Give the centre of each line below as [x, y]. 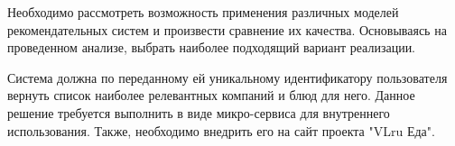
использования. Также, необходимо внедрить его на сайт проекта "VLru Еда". [221, 130]
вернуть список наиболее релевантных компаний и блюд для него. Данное [211, 95]
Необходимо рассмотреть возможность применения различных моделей [203, 12]
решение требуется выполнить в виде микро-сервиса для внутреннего [199, 112]
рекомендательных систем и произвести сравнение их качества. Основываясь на [227, 29]
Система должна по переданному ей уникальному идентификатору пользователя [227, 77]
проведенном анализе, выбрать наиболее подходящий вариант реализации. [212, 47]
